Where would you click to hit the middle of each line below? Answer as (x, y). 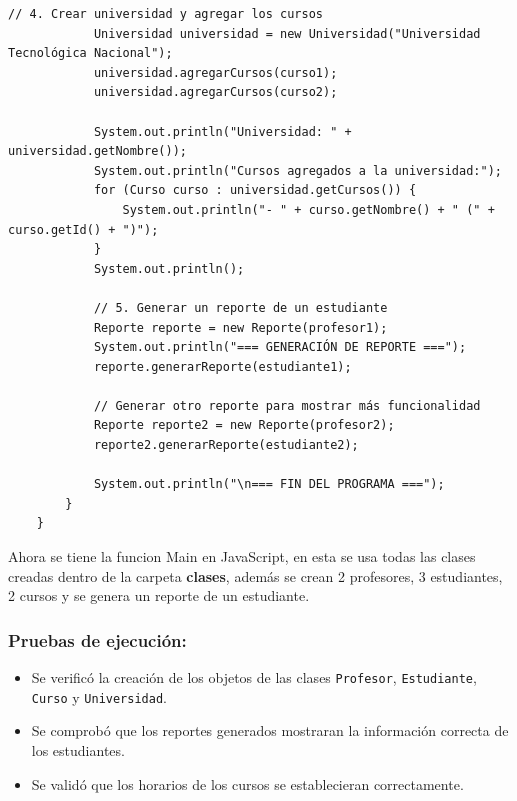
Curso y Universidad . (99, 696)
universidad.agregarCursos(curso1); (215, 72)
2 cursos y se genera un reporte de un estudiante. (159, 595)
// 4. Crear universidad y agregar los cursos (165, 14)
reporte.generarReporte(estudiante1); (222, 366)
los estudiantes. (78, 749)
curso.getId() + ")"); (83, 229)
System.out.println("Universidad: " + (222, 131)
